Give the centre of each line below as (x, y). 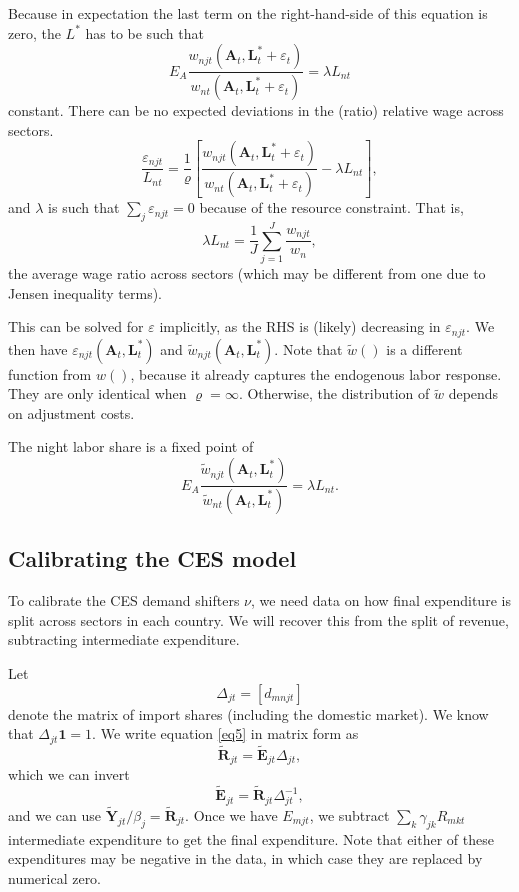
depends (473, 393)
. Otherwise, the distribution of (334, 393)
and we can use (55, 815)
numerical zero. (55, 877)
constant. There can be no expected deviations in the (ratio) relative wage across (256, 110)
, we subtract (349, 815)
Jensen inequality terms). (85, 292)
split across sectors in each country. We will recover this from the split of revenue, (258, 619)
